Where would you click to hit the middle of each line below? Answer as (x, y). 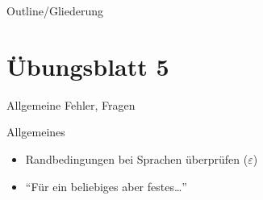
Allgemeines (36, 132)
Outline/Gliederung (55, 10)
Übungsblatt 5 (88, 66)
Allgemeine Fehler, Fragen (71, 104)
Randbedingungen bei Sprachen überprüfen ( (137, 158)
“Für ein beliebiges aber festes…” (106, 186)
